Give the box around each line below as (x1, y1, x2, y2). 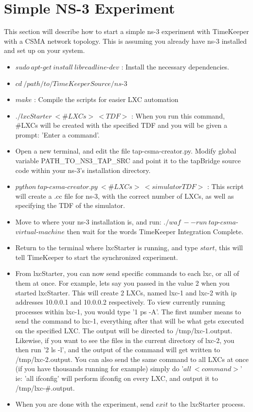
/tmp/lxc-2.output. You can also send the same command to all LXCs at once (15, 354, 249, 364)
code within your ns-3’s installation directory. (15, 165, 151, 175)
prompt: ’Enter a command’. (15, 129, 100, 139)
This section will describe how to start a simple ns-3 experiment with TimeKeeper (4, 26, 249, 36)
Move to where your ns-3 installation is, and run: (15, 217, 162, 227)
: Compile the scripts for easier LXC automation (34, 94, 179, 104)
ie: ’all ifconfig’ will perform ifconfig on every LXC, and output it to (15, 373, 218, 383)
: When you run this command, (131, 110, 225, 120)
